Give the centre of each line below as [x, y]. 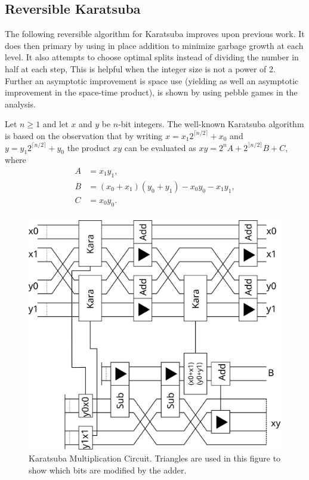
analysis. [20, 104]
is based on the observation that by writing [84, 135]
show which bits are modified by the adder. [108, 470]
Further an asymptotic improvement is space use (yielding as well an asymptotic [152, 80]
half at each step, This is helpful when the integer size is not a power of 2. [140, 68]
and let [55, 124]
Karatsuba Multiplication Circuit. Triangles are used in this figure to [155, 458]
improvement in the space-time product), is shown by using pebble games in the [151, 92]
